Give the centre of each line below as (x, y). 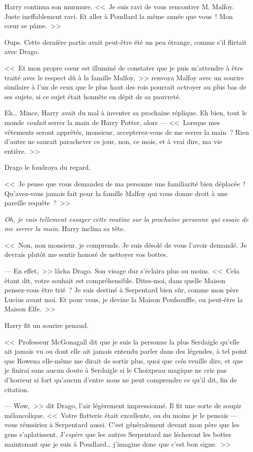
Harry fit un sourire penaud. (47, 325)
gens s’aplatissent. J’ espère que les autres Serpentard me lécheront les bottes (118, 434)
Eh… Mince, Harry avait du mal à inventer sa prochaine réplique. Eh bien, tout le (126, 113)
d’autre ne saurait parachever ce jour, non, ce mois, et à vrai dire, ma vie (113, 141)
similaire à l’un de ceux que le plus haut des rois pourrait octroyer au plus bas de (126, 87)
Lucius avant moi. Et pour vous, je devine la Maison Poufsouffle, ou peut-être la (124, 299)
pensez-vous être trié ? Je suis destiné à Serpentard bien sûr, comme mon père (122, 290)
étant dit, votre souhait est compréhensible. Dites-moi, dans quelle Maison (115, 280)
